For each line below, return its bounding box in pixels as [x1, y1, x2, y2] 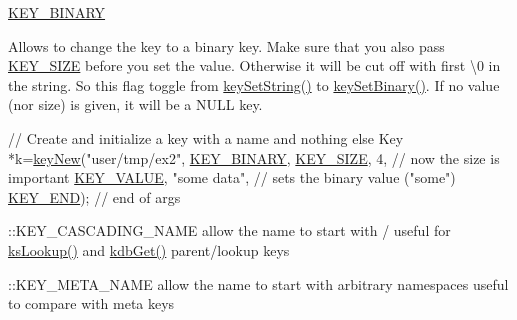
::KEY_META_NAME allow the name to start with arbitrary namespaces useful [8, 273, 509, 294]
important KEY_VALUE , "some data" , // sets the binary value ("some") [8, 167, 456, 188]
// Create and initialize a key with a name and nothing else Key [8, 127, 404, 148]
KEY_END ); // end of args [8, 186, 181, 207]
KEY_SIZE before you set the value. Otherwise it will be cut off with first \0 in [8, 55, 501, 76]
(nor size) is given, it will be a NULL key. [8, 94, 263, 115]
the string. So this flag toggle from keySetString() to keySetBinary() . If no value [8, 74, 500, 95]
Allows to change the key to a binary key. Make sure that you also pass [8, 35, 445, 56]
